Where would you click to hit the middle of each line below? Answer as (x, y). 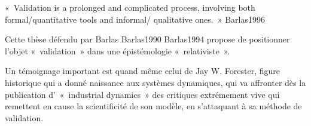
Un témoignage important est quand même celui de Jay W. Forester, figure (142, 71)
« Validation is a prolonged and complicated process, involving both (130, 7)
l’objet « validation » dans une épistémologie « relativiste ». (118, 50)
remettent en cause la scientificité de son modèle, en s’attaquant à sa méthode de (153, 106)
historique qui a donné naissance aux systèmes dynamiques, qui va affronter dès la (155, 82)
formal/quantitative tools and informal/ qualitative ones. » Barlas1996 (135, 19)
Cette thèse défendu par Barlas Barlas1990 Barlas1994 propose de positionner (147, 39)
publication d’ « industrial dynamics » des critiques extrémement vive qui (142, 94)
